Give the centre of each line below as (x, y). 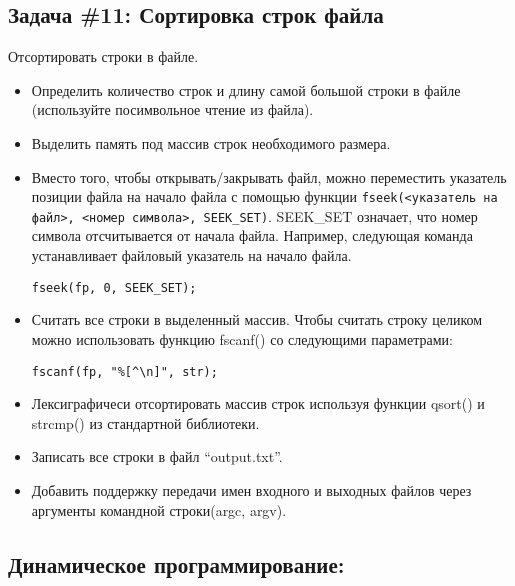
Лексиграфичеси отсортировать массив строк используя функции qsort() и (258, 403)
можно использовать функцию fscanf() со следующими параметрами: (242, 338)
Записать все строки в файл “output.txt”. (157, 456)
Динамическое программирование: (176, 563)
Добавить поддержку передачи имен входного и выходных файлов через (251, 489)
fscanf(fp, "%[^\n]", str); (124, 371)
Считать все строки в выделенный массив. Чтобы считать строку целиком (257, 319)
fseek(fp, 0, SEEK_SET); (114, 287)
